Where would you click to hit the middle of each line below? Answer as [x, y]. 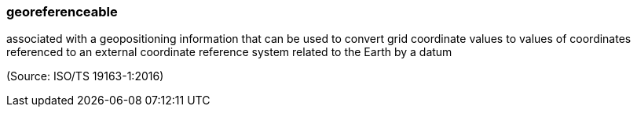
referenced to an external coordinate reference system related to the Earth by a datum [229, 52]
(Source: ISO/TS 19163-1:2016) [85, 76]
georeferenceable [62, 12]
